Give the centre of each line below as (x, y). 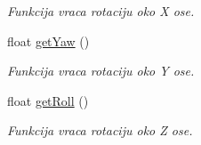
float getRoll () (48, 100)
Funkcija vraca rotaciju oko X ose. (101, 11)
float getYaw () (48, 40)
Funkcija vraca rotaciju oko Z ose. (100, 130)
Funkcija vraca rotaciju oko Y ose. (101, 71)
